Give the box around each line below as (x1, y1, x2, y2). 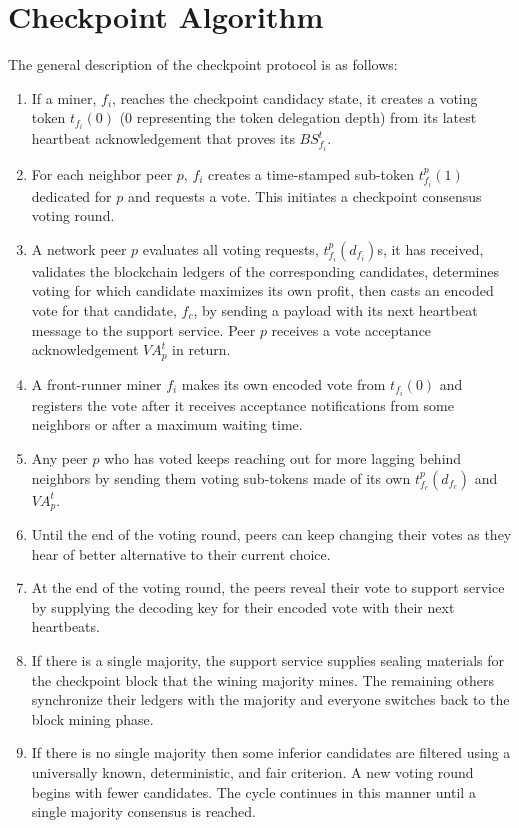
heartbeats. (31, 616, 100, 637)
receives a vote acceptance (271, 319, 432, 340)
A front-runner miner (31, 373, 162, 394)
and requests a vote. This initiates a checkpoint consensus (127, 185, 482, 206)
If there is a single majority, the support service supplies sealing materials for (31, 649, 504, 670)
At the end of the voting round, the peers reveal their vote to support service (31, 577, 505, 598)
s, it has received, (377, 238, 484, 259)
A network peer (31, 238, 127, 259)
